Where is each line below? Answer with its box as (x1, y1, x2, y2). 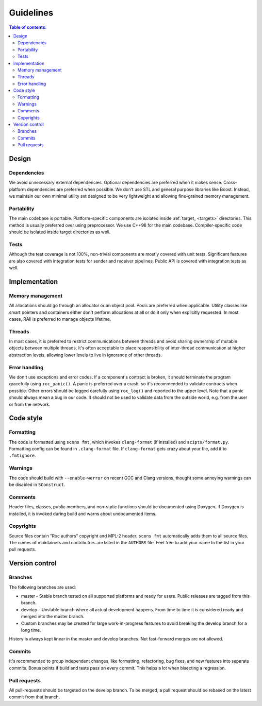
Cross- (223, 180, 237, 186)
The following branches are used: (9, 584, 76, 590)
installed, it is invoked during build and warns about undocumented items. (9, 511, 157, 517)
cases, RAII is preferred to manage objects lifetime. (9, 316, 111, 322)
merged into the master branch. (21, 614, 84, 620)
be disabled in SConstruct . (9, 482, 65, 487)
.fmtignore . (9, 452, 36, 459)
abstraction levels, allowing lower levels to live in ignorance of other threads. (9, 352, 162, 358)
